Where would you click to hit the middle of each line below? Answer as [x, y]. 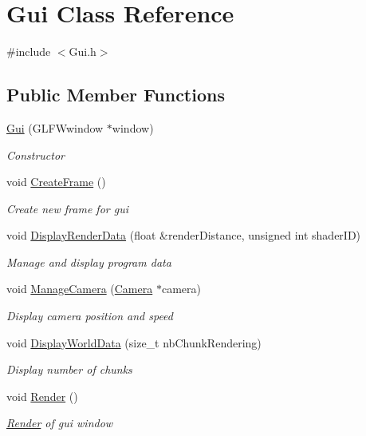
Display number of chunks [69, 369]
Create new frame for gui [67, 208]
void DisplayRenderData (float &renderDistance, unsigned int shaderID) [184, 235]
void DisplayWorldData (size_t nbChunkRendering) [134, 342]
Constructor [35, 155]
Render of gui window [60, 423]
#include [29, 52]
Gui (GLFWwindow [55, 127]
